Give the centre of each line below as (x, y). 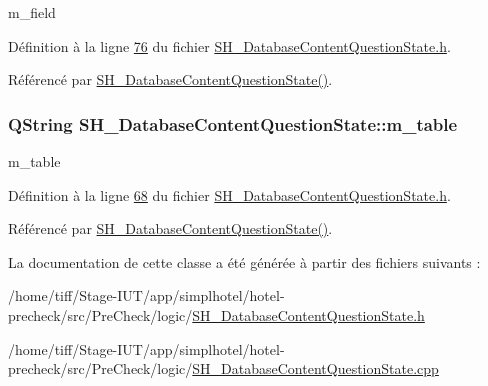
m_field (32, 12)
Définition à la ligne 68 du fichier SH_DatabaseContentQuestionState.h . (229, 194)
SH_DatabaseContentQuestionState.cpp (315, 368)
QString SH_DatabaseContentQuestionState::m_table (233, 123)
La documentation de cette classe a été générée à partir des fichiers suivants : (244, 261)
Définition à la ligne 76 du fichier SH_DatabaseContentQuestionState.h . (229, 45)
